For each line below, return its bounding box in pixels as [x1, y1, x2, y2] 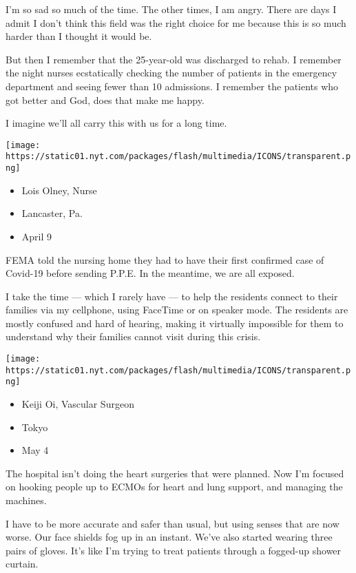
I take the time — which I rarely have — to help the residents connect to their [6, 289, 338, 303]
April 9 [21, 229, 52, 243]
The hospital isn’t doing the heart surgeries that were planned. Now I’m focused [6, 466, 344, 480]
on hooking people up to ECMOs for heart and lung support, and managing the [6, 479, 343, 494]
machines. [6, 493, 47, 507]
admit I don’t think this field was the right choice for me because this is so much [6, 15, 346, 30]
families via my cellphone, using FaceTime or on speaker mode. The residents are [6, 302, 348, 317]
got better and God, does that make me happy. [6, 92, 205, 107]
